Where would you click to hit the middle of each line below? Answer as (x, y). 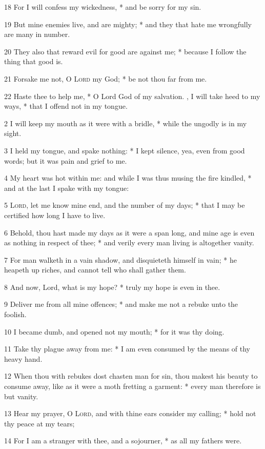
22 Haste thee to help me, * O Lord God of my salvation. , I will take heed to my (132, 96)
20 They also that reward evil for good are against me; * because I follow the (125, 51)
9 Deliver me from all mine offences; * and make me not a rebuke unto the (121, 304)
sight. (13, 133)
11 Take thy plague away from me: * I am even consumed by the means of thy (127, 349)
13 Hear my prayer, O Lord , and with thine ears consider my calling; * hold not (130, 413)
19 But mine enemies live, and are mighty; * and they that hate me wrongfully (128, 24)
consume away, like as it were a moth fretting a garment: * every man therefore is (132, 386)
